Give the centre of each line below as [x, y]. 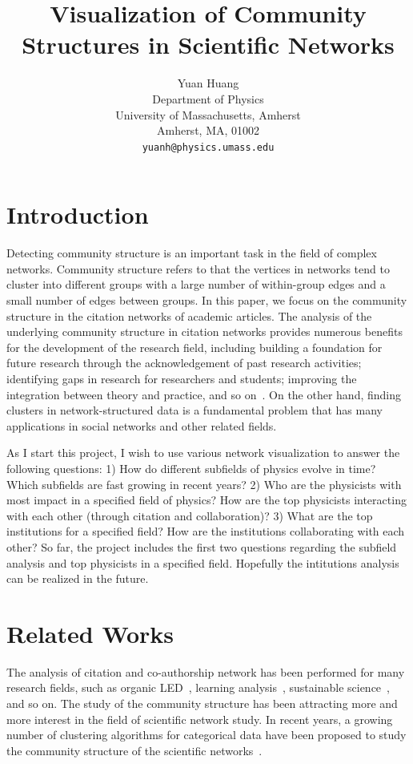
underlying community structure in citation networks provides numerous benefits [204, 331]
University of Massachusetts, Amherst [208, 114]
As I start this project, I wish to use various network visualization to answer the [203, 453]
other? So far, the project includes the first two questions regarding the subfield [202, 546]
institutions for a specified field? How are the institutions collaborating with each [206, 531]
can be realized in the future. [78, 578]
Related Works [90, 633]
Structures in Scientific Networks [208, 44]
